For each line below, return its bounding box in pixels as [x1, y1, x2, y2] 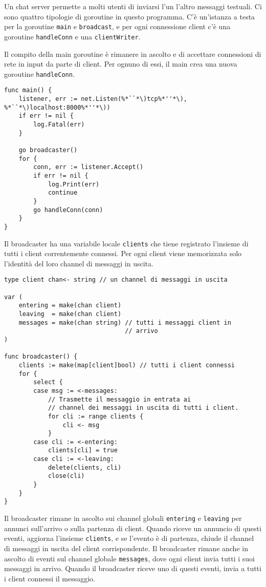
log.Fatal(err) [33, 120, 85, 128]
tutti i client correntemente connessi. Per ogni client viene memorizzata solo [4, 248, 242, 259]
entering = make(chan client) [18, 302, 122, 309]
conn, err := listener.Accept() [33, 163, 144, 171]
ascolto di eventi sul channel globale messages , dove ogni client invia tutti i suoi [4, 553, 255, 563]
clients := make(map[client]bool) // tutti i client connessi [18, 361, 235, 369]
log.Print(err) [48, 180, 100, 188]
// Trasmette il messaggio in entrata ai [48, 395, 191, 403]
